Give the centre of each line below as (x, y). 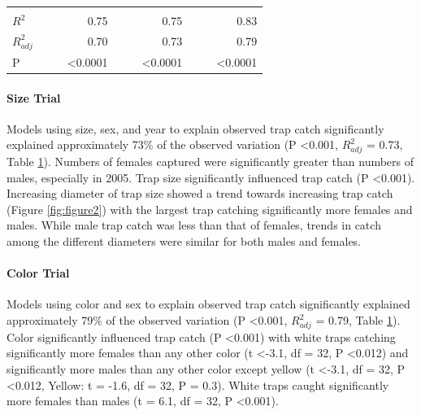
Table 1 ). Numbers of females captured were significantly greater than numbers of (210, 162)
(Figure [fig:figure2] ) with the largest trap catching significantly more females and (210, 209)
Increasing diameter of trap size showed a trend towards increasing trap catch (200, 193)
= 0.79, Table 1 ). (358, 320)
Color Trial (38, 273)
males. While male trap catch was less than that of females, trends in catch (194, 225)
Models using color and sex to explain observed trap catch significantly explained (208, 304)
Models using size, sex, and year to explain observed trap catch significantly (195, 128)
